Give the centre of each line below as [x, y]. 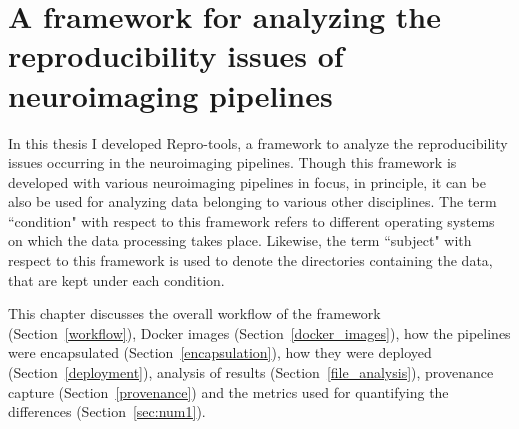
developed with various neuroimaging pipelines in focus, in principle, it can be [247, 181]
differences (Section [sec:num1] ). [107, 411]
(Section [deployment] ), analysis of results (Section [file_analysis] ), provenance [251, 372]
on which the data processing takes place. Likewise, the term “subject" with [240, 240]
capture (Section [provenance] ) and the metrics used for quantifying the [228, 391]
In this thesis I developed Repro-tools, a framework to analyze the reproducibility [258, 142]
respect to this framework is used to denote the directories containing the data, [250, 260]
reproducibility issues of [176, 55]
